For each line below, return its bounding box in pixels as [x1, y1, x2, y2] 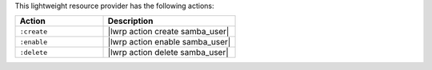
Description [107, 16, 154, 27]
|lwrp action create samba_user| [107, 26, 230, 37]
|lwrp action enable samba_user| [107, 37, 231, 48]
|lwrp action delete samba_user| [107, 47, 230, 58]
